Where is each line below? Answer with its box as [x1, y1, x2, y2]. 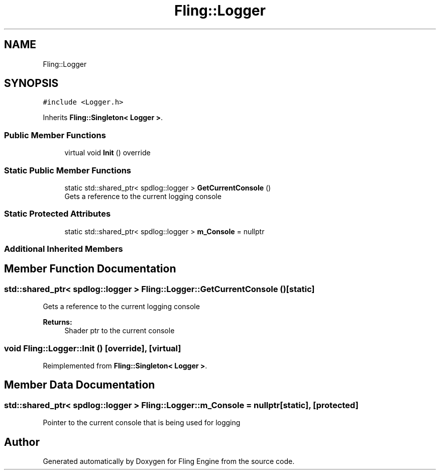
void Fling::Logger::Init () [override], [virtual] [4, 343, 181, 353]
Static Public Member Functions [4, 165, 132, 175]
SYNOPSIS [4, 77, 59, 90]
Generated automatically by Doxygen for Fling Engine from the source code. [43, 457, 295, 466]
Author [4, 435, 40, 448]
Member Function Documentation [4, 262, 176, 275]
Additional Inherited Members [4, 244, 123, 254]
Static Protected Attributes [4, 209, 111, 219]
